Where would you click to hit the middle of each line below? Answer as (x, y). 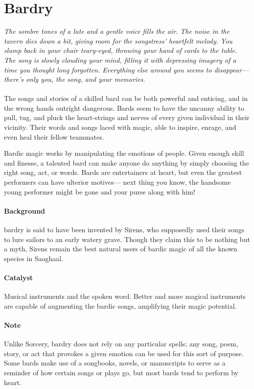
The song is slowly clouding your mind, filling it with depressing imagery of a (120, 60)
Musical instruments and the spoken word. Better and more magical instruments (125, 296)
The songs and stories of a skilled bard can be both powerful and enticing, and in (126, 98)
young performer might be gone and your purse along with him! (100, 191)
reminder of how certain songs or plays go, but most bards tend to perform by (121, 372)
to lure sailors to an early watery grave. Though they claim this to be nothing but (127, 239)
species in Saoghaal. (34, 258)
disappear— (231, 69)
